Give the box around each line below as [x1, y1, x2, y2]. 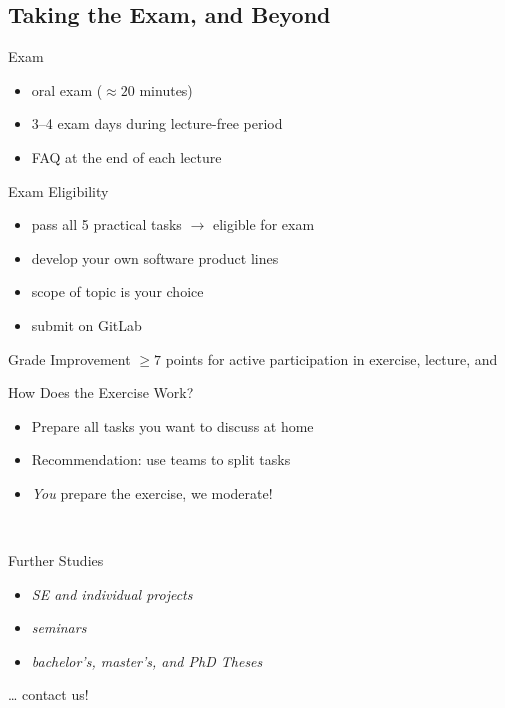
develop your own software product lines [31, 247, 279, 268]
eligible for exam [212, 214, 315, 235]
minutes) [139, 79, 193, 100]
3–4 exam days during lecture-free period [31, 113, 283, 134]
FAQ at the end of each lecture [31, 146, 222, 167]
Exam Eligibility [8, 180, 109, 201]
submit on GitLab [31, 314, 142, 335]
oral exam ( [31, 79, 103, 100]
